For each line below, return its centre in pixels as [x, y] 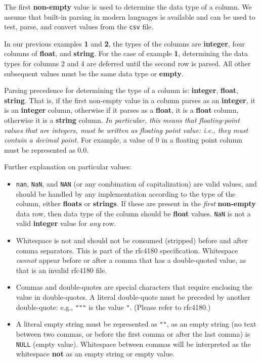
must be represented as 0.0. [47, 149]
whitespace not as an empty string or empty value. [95, 354]
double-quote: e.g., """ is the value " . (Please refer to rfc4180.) [113, 307]
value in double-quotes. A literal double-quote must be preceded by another [133, 297]
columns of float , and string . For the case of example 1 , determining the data [126, 53]
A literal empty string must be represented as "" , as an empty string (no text [136, 324]
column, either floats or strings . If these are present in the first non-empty [136, 203]
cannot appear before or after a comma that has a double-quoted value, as [131, 260]
